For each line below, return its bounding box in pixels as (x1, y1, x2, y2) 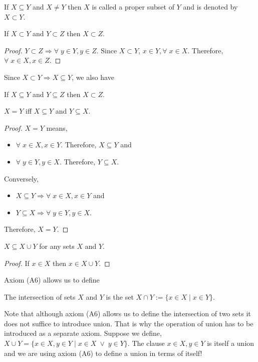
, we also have (72, 71, 114, 82)
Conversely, (4, 173, 39, 184)
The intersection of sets (4, 291, 76, 302)
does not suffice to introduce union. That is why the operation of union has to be (4, 318, 253, 328)
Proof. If (4, 257, 30, 268)
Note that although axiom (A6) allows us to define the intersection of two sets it (4, 308, 251, 319)
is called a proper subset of (92, 2, 174, 12)
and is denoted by (183, 2, 238, 12)
